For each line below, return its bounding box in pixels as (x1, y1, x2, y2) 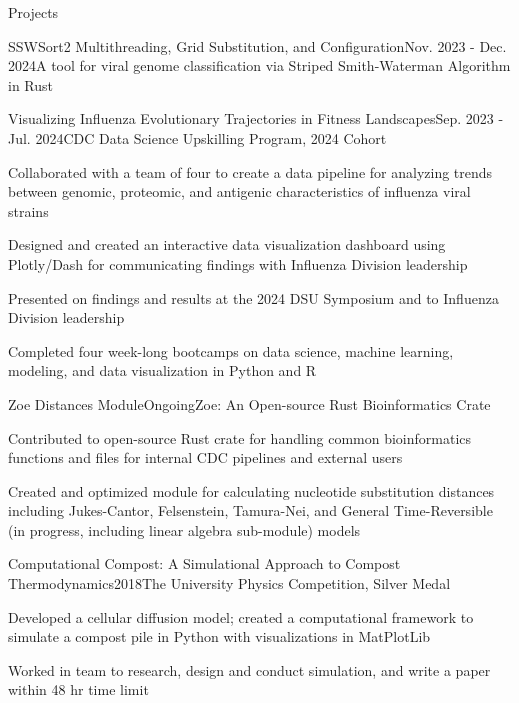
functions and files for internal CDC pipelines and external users (8, 447, 403, 468)
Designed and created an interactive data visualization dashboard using (8, 234, 446, 255)
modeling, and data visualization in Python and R (8, 360, 317, 381)
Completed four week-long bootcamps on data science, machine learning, (8, 340, 454, 361)
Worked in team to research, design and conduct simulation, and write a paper (8, 659, 491, 680)
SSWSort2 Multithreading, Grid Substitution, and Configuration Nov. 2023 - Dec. (8, 35, 507, 56)
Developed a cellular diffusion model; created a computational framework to (8, 606, 474, 627)
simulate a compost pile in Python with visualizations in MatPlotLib (8, 626, 431, 647)
